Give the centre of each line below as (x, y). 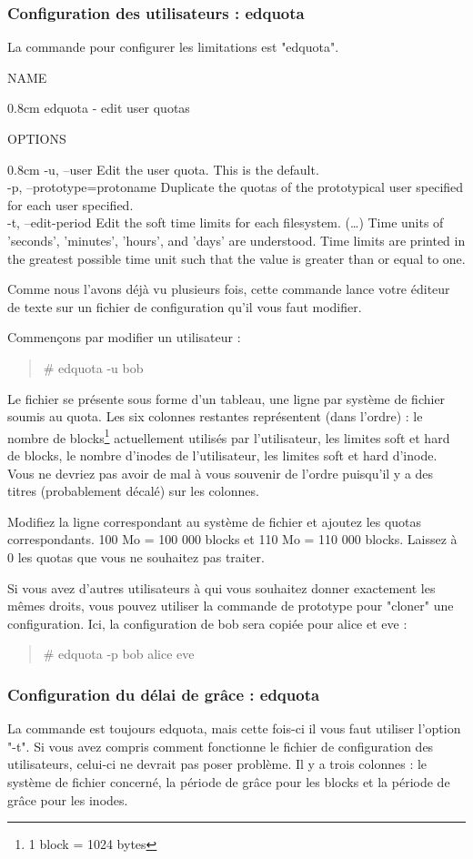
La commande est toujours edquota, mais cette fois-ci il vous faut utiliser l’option (234, 728)
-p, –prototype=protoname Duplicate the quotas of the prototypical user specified (236, 187)
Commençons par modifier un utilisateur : (124, 337)
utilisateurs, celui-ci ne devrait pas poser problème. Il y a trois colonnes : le (217, 764)
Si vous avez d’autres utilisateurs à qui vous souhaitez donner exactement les (221, 587)
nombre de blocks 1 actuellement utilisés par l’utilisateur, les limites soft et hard (229, 436)
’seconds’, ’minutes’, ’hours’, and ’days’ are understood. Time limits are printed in (236, 240)
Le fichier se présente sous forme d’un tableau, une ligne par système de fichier (226, 398)
